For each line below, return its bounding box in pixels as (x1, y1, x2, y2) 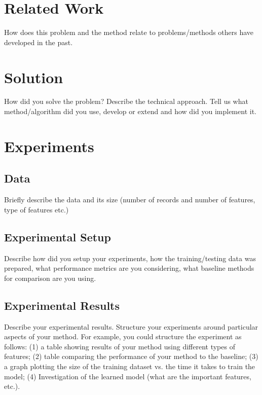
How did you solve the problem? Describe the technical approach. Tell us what (4, 96, 248, 106)
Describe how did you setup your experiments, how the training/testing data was (4, 253, 256, 263)
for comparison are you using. (4, 272, 96, 283)
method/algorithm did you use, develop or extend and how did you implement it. (4, 106, 256, 117)
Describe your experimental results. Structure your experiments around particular (4, 321, 258, 332)
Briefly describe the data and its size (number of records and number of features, (4, 194, 255, 205)
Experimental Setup (4, 229, 111, 244)
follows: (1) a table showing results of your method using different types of (4, 341, 235, 351)
